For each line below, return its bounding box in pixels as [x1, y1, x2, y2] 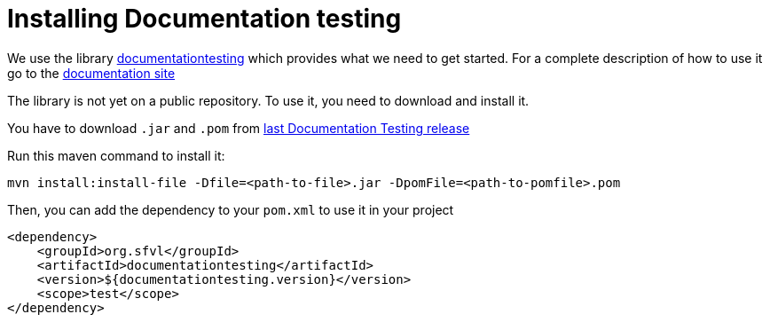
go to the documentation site [7, 65, 176, 81]
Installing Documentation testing [7, 4, 402, 34]
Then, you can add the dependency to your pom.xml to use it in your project [7, 201, 454, 217]
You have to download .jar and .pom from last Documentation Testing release [7, 120, 470, 136]
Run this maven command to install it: [7, 147, 225, 163]
